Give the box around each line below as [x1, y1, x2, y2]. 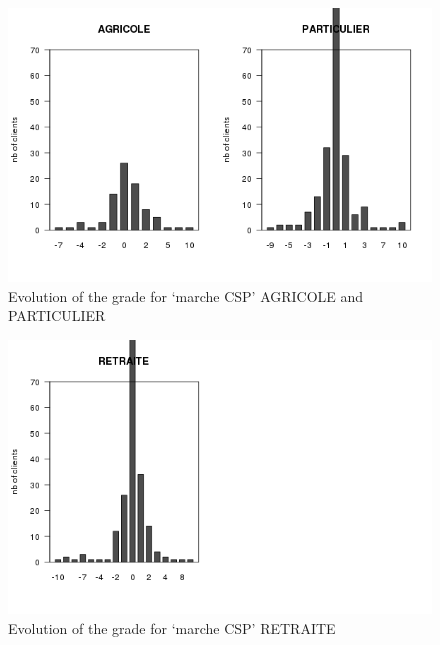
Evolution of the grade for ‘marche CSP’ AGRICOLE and [8, 285, 364, 306]
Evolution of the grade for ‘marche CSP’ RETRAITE [8, 617, 336, 638]
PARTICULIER [8, 305, 106, 326]
